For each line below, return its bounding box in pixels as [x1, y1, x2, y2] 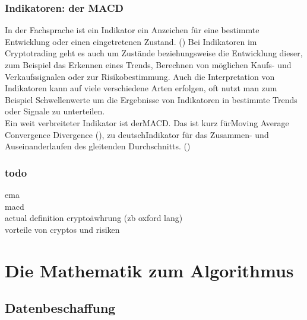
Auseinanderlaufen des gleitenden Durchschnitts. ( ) [5, 140, 191, 152]
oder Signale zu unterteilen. [5, 105, 105, 117]
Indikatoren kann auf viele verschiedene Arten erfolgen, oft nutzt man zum [5, 82, 277, 94]
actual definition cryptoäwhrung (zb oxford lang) [5, 212, 183, 224]
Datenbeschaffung [5, 299, 116, 317]
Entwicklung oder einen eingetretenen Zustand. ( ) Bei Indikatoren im [5, 35, 257, 47]
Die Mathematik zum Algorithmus [5, 258, 294, 282]
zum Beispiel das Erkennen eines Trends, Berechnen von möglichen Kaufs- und [5, 59, 292, 71]
